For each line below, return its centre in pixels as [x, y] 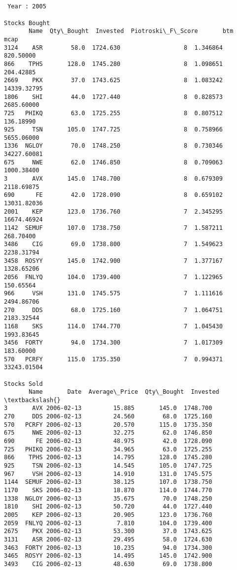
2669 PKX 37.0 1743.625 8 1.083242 [113, 80]
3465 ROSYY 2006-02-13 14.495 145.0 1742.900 [108, 556]
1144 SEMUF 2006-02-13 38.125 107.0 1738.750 [108, 482]
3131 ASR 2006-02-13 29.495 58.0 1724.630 [108, 539]
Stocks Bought [27, 23]
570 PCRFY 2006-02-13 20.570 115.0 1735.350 [108, 425]
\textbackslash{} [32, 400]
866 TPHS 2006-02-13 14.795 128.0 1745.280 [108, 458]
